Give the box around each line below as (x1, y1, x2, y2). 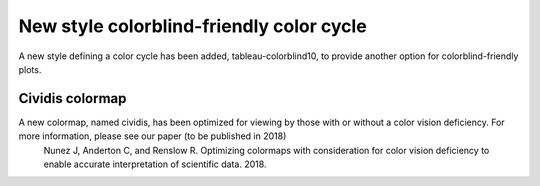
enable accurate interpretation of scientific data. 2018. (43, 158, 267, 170)
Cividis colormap (18, 90, 127, 107)
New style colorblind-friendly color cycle (18, 15, 367, 37)
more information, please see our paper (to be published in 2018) (18, 130, 287, 142)
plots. (18, 63, 42, 75)
